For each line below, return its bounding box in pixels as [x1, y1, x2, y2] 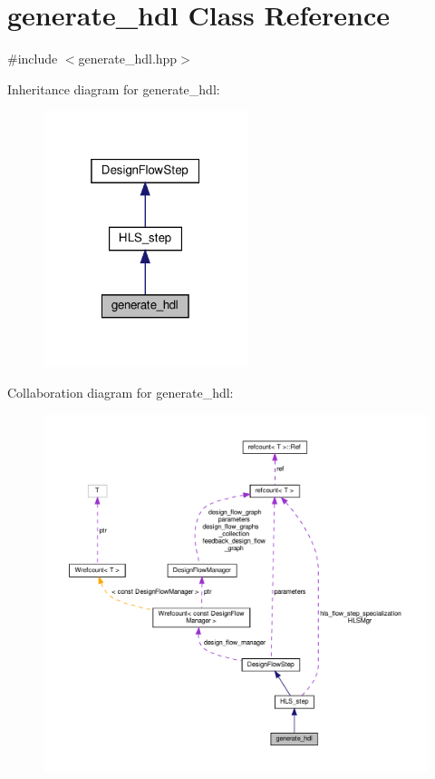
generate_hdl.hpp [78, 49, 178, 68]
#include [7, 49, 58, 68]
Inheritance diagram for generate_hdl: [7, 79, 220, 98]
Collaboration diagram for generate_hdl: [7, 383, 234, 402]
